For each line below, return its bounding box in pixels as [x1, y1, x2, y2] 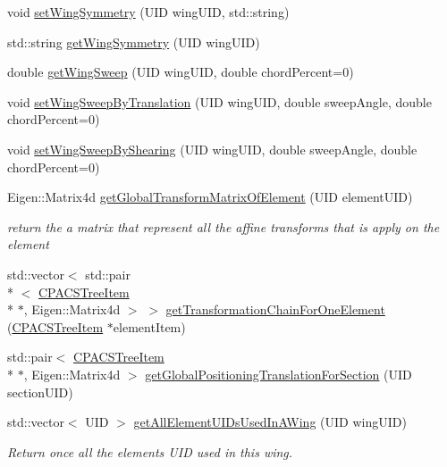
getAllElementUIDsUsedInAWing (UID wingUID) [133, 413, 407, 431]
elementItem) [113, 317, 186, 336]
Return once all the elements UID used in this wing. [7, 442, 293, 461]
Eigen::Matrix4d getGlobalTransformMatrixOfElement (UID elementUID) [7, 188, 413, 206]
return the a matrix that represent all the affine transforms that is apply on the [7, 217, 440, 236]
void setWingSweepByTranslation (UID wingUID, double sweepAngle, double [7, 92, 432, 111]
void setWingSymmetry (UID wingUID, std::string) [7, 3, 290, 21]
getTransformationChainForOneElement [165, 300, 385, 319]
